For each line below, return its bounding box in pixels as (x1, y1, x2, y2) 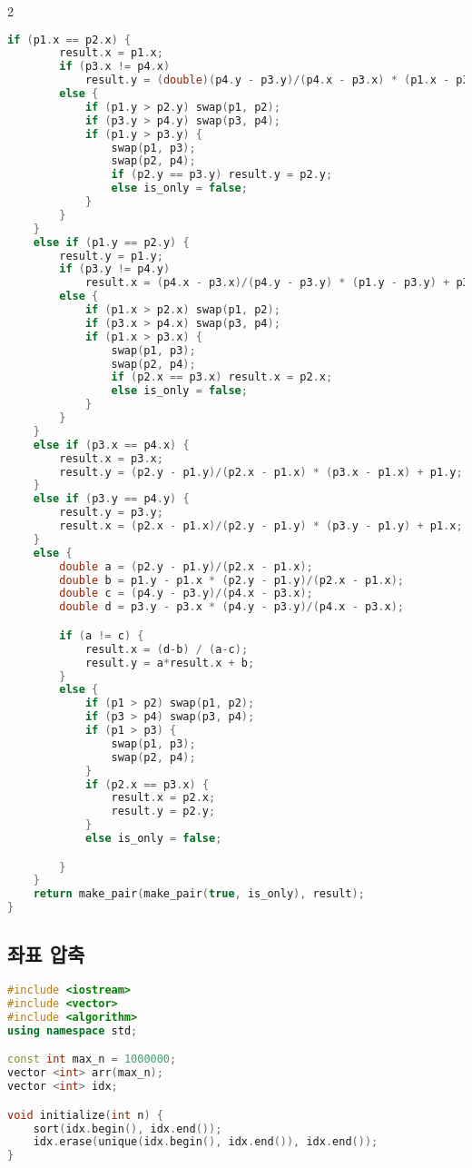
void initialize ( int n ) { (7, 1108, 163, 1122)
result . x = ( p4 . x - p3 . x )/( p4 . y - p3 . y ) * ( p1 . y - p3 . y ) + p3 (84, 276, 469, 290)
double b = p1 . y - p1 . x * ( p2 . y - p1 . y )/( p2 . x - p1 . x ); (59, 573, 405, 587)
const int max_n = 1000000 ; (7, 1053, 177, 1066)
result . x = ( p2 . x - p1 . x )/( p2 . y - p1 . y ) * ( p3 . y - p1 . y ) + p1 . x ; (59, 520, 463, 533)
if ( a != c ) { (59, 629, 144, 642)
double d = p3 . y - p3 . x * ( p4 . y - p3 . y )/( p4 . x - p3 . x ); (59, 600, 405, 614)
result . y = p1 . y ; (59, 249, 163, 262)
